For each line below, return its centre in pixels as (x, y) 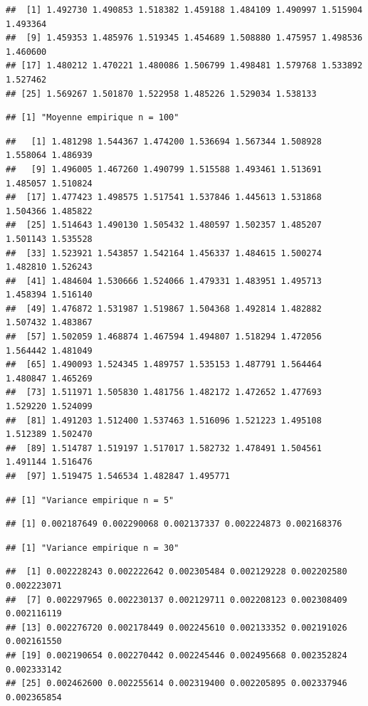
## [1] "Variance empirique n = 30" (93, 548)
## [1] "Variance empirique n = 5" (90, 500)
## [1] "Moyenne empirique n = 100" (93, 118)
